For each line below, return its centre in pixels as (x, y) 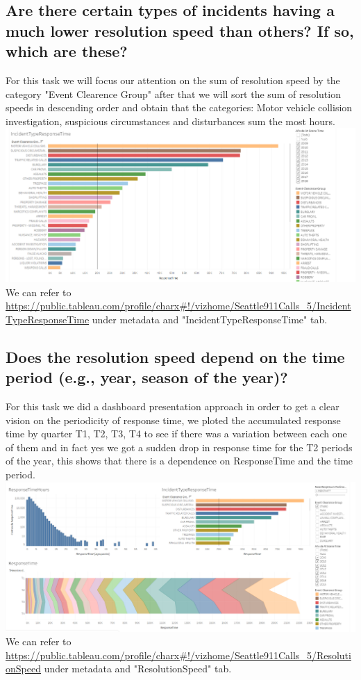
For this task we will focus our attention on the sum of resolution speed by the (173, 80)
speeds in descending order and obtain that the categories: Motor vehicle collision (179, 107)
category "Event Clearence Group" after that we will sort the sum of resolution (173, 94)
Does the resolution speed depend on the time (175, 356)
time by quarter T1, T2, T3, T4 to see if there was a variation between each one (176, 434)
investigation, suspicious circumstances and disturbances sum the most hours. (171, 121)
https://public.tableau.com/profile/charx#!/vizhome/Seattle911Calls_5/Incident (178, 306)
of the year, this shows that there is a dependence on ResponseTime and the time (179, 461)
